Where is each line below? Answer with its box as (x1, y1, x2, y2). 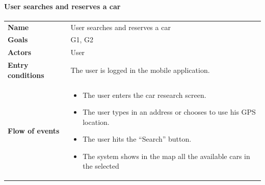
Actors (8, 47, 32, 58)
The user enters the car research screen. (83, 89, 206, 100)
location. (83, 116, 110, 127)
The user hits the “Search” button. (83, 134, 192, 144)
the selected (83, 161, 119, 171)
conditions (8, 69, 44, 80)
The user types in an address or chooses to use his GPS (83, 107, 256, 117)
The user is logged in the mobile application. (70, 64, 210, 75)
